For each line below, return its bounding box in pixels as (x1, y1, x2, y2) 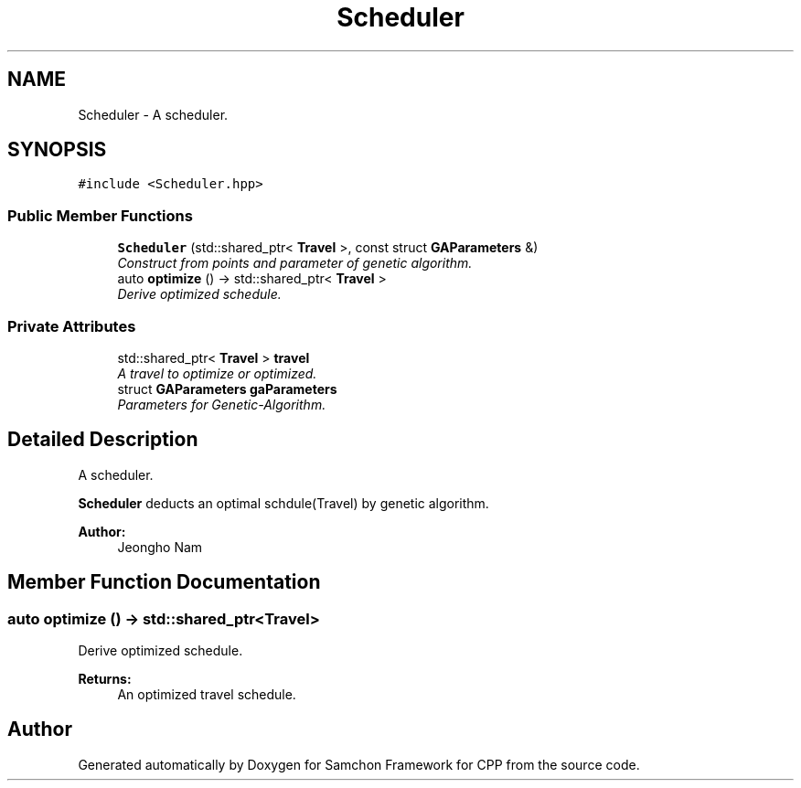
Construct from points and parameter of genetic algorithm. (117, 255, 473, 272)
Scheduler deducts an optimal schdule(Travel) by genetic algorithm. (78, 495, 489, 511)
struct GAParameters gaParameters (117, 380, 337, 397)
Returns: (78, 671, 132, 687)
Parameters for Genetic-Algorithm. (117, 396, 326, 412)
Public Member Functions (7, 206, 193, 225)
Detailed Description (7, 428, 198, 452)
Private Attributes (7, 316, 136, 335)
